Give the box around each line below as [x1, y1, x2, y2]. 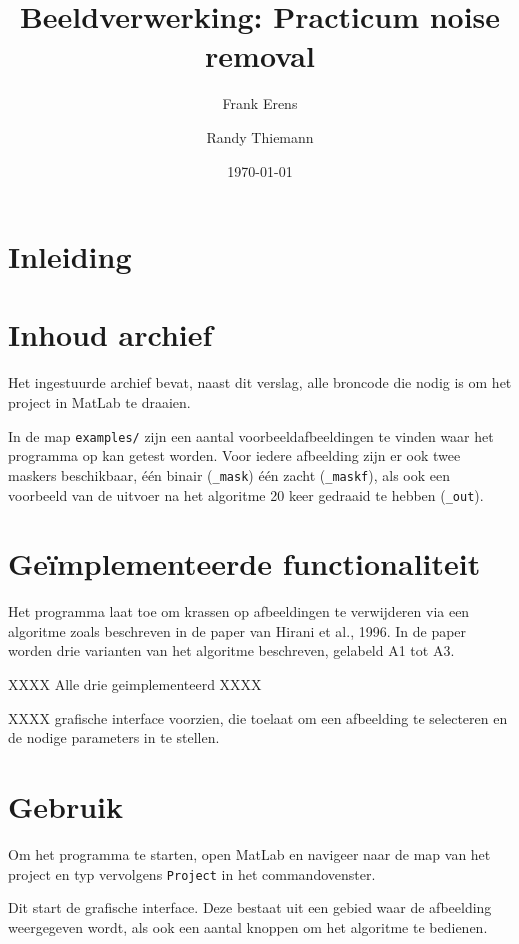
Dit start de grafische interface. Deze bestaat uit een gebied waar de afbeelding [8, 897, 492, 918]
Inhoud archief [8, 314, 213, 355]
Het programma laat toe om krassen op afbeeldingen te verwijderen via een [8, 601, 470, 622]
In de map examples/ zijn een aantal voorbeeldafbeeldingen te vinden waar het [8, 425, 494, 446]
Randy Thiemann [206, 126, 314, 147]
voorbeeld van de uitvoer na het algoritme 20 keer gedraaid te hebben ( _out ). [8, 484, 484, 505]
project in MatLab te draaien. [8, 392, 191, 412]
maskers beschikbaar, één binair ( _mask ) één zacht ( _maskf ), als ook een [8, 464, 450, 485]
